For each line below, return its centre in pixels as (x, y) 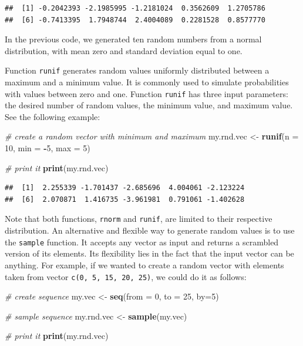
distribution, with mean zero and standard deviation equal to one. (124, 50)
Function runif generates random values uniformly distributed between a (137, 70)
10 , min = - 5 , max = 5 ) (48, 148)
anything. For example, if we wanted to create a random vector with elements (144, 265)
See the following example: (53, 116)
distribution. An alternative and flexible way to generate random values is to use (150, 230)
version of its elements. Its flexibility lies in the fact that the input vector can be (149, 253)
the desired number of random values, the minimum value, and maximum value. (149, 105)
